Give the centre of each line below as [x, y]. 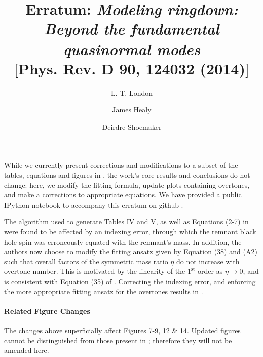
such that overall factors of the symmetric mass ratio [86, 261]
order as [210, 271]
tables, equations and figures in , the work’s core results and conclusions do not [127, 175]
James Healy [132, 110]
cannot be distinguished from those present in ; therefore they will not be [118, 340]
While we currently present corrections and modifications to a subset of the [121, 165]
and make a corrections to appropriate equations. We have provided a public [123, 195]
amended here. [27, 350]
